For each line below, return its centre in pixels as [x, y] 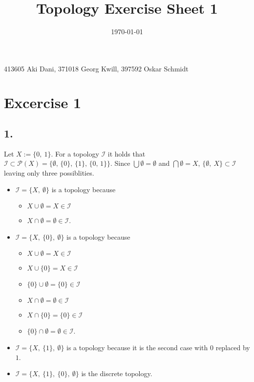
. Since [120, 163]
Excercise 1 [43, 102]
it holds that [127, 153]
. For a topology [75, 153]
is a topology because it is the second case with [137, 348]
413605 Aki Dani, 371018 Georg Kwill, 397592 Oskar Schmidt [96, 68]
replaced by [233, 348]
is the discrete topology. [117, 373]
